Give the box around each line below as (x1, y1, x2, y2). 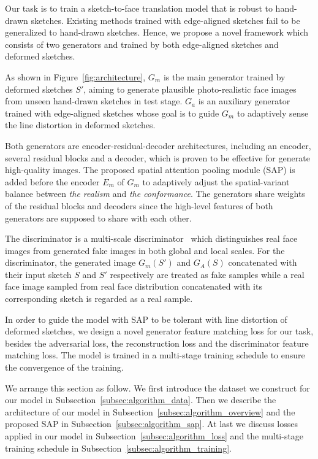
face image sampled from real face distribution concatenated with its (5, 280, 262, 293)
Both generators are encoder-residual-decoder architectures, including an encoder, (5, 139, 311, 152)
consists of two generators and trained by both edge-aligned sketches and (5, 37, 279, 50)
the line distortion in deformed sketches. (5, 118, 156, 131)
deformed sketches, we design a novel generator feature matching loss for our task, (5, 325, 314, 337)
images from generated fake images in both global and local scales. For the (5, 244, 285, 256)
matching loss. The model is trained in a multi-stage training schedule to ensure (5, 349, 305, 361)
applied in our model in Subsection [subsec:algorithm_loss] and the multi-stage (5, 430, 304, 442)
